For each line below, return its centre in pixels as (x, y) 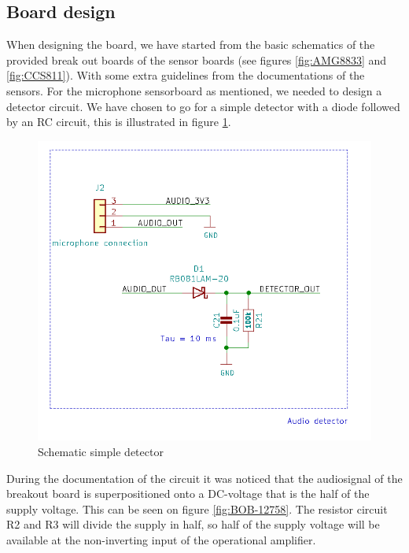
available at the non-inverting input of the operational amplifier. (161, 539)
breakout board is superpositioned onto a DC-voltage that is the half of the (188, 494)
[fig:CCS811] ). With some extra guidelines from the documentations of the (186, 75)
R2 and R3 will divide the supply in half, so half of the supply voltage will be (193, 524)
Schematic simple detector (101, 451)
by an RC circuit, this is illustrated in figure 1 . (119, 122)
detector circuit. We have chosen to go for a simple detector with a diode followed (203, 106)
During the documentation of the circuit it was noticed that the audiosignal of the (204, 478)
